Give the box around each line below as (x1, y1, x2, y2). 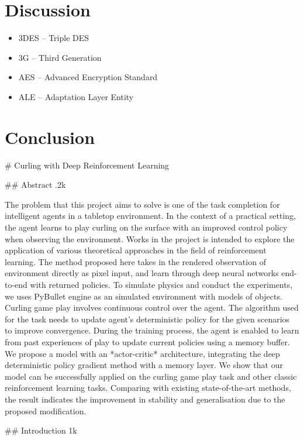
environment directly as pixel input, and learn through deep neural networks (5, 267, 279, 279)
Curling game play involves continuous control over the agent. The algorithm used (5, 301, 299, 314)
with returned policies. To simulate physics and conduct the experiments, (30, 278, 293, 290)
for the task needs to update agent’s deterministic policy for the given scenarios (5, 312, 290, 325)
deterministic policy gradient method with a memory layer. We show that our (5, 359, 283, 371)
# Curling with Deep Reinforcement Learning (5, 159, 170, 171)
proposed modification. (5, 404, 87, 417)
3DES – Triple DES (18, 32, 89, 44)
